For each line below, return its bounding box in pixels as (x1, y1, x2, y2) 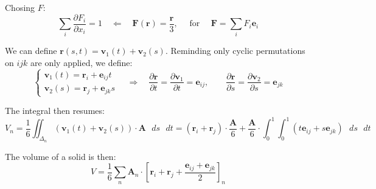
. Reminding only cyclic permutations (165, 44, 305, 57)
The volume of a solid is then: (5, 150, 116, 162)
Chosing (5, 1, 35, 13)
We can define (5, 44, 57, 57)
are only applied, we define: (30, 56, 133, 68)
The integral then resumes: (5, 104, 105, 117)
